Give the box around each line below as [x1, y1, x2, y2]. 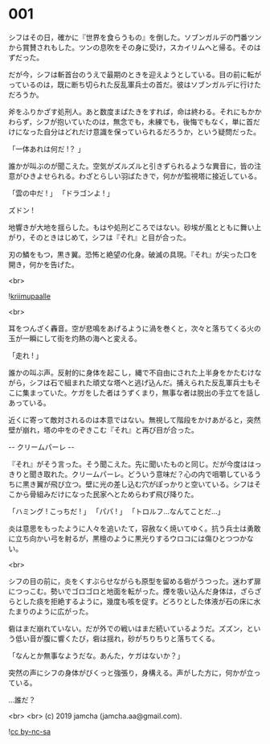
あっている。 [8, 397, 51, 407]
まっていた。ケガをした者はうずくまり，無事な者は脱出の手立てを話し [29, 388, 261, 397]
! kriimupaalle [8, 291, 51, 301]
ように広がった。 [35, 606, 93, 616]
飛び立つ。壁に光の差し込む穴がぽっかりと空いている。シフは [50, 479, 255, 489]
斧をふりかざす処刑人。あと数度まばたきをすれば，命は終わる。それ [8, 106, 234, 117]
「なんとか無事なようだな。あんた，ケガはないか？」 [8, 651, 185, 660]
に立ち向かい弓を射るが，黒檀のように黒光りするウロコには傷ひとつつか [8, 533, 247, 543]
